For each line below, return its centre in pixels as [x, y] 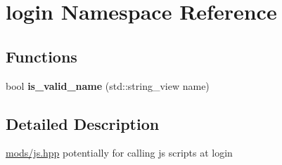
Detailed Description [83, 123]
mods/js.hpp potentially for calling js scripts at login [119, 153]
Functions [41, 56]
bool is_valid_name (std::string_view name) [108, 85]
